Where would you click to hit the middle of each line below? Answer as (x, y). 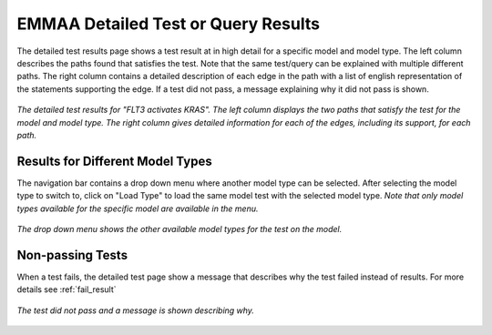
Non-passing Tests (72, 255)
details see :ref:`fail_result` (67, 289)
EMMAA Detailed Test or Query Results (169, 24)
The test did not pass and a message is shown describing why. (136, 310)
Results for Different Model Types (115, 161)
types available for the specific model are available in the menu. (138, 208)
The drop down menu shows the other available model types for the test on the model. (179, 228)
